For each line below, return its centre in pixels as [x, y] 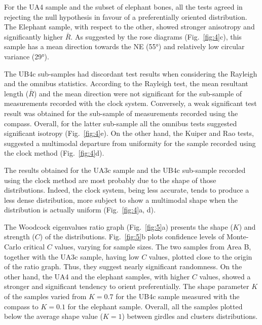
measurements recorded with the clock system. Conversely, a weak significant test [130, 103]
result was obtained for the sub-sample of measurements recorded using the [121, 113]
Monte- [237, 237]
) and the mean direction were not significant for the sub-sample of [138, 93]
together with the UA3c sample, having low [72, 256]
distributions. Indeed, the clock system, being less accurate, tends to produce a [127, 190]
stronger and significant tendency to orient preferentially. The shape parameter [127, 286]
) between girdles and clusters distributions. [190, 316]
